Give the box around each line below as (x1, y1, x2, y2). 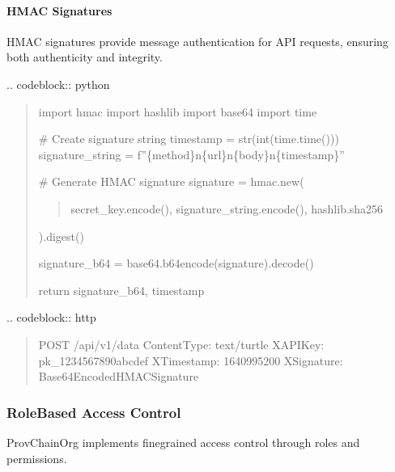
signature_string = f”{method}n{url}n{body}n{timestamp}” (38, 145, 345, 162)
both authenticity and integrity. (6, 48, 163, 65)
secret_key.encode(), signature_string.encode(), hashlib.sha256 (70, 200, 384, 217)
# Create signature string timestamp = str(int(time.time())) (38, 130, 339, 147)
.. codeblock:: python (6, 75, 110, 92)
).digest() (38, 227, 84, 244)
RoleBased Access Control (6, 402, 181, 422)
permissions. (6, 449, 67, 466)
